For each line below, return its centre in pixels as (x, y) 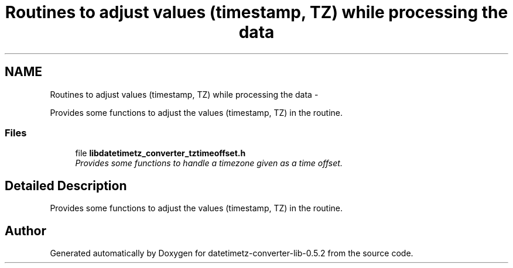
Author (25, 231)
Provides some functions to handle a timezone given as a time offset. (209, 163)
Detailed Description (66, 185)
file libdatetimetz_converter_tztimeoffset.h (160, 153)
